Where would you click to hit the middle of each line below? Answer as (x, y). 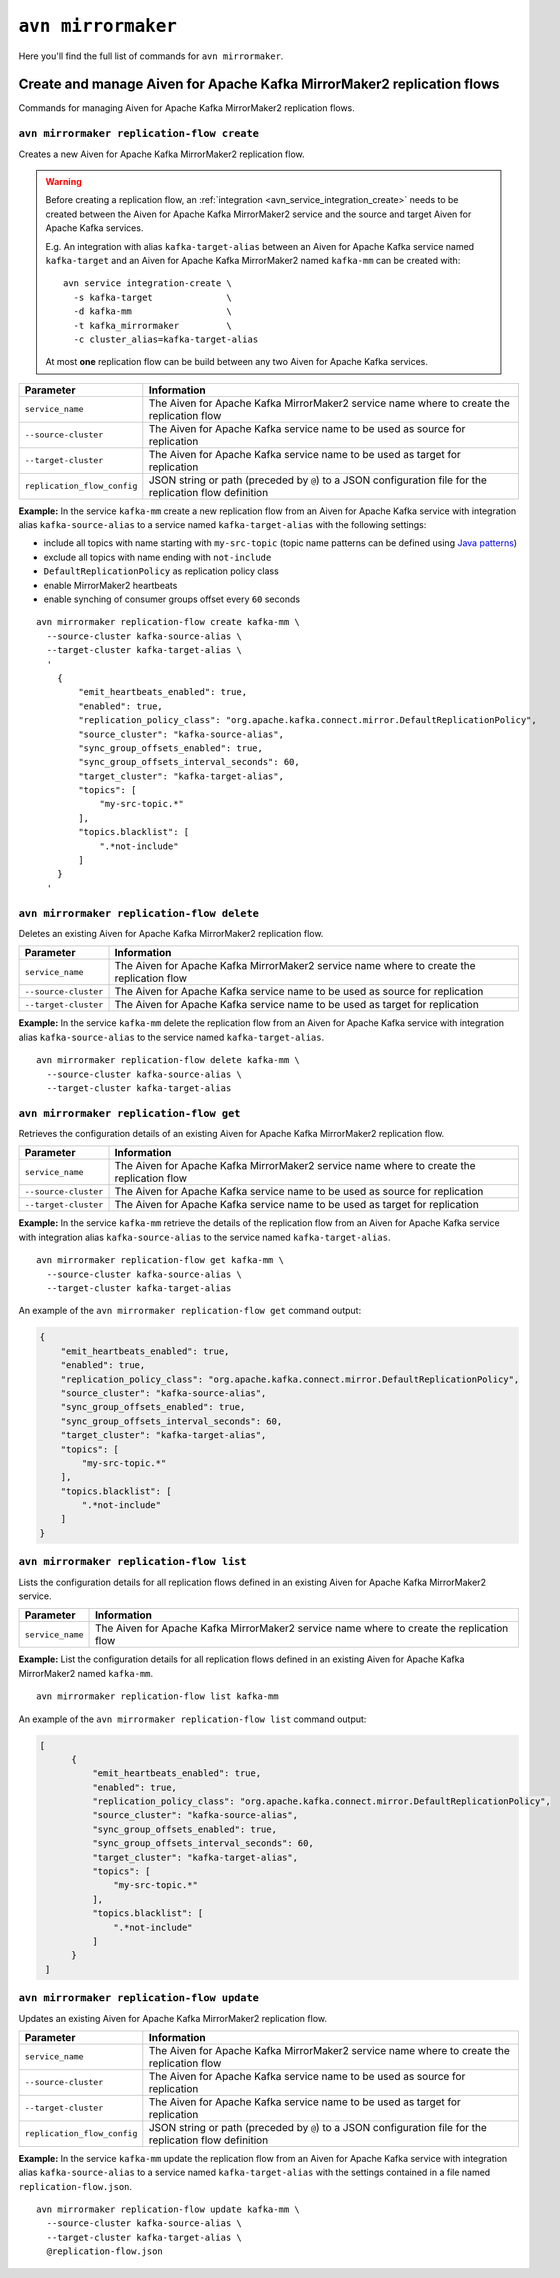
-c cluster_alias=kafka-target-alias (166, 339)
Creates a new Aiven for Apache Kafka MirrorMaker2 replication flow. (161, 154)
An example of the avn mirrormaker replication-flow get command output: (190, 1311)
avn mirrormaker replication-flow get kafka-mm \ (160, 1260)
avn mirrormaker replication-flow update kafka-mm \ (168, 2209)
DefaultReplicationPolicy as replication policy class (161, 571)
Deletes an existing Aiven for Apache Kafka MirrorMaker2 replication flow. (171, 933)
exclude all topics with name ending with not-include (157, 557)
